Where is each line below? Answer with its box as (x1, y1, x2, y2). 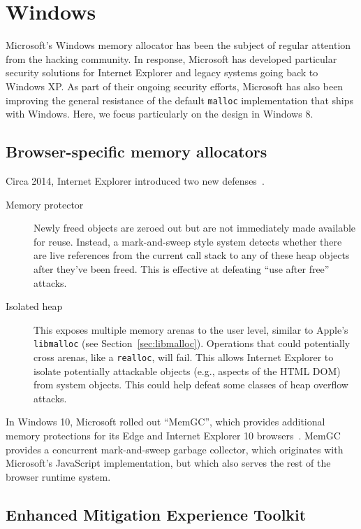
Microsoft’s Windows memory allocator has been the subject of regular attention (6, 38, 351, 52)
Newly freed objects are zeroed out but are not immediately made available (34, 220, 356, 235)
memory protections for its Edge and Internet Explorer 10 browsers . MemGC (6, 428, 341, 442)
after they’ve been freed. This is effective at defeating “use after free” (34, 261, 330, 276)
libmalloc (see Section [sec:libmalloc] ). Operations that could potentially (34, 336, 351, 351)
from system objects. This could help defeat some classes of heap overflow (34, 377, 348, 392)
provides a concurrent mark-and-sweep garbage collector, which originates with (6, 442, 344, 456)
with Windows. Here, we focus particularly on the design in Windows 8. (6, 106, 314, 121)
